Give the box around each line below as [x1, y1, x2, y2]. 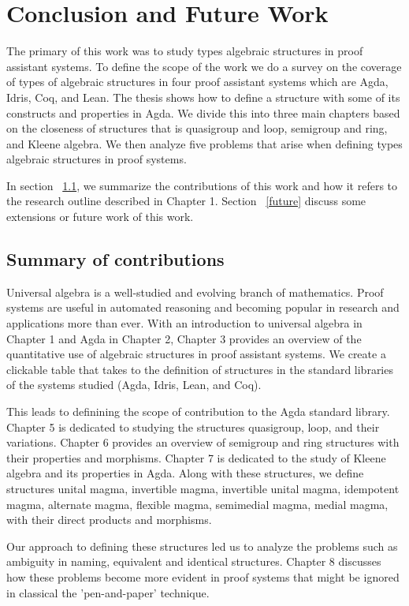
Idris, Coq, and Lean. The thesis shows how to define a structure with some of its [6, 88, 400, 105]
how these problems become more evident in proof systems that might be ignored [6, 568, 400, 585]
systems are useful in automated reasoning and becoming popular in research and [6, 299, 400, 316]
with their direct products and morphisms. [6, 511, 212, 528]
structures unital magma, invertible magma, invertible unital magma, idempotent [6, 480, 400, 496]
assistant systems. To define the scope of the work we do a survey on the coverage [6, 58, 402, 74]
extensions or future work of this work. [6, 208, 194, 225]
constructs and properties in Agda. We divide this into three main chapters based [6, 104, 400, 121]
